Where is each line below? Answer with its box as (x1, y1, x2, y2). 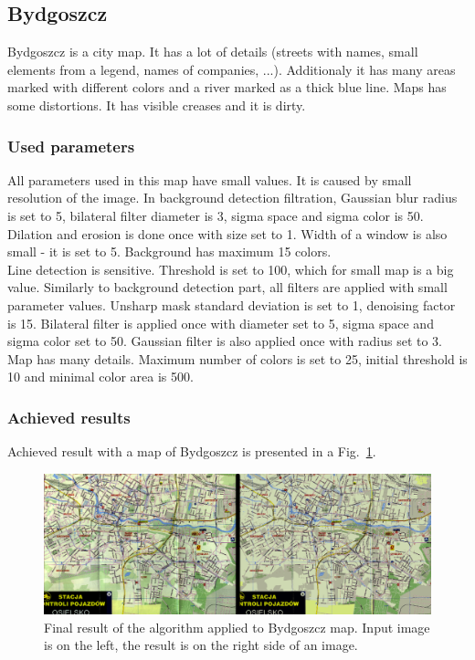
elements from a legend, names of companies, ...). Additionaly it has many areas (7, 59, 456, 79)
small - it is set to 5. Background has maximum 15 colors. (7, 242, 332, 261)
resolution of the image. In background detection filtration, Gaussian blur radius (7, 188, 458, 207)
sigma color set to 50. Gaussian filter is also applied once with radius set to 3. (7, 331, 443, 351)
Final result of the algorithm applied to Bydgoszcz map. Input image (44, 617, 430, 636)
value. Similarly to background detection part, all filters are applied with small (7, 278, 448, 297)
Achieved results (7, 405, 131, 428)
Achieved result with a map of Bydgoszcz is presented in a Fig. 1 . (7, 442, 376, 461)
